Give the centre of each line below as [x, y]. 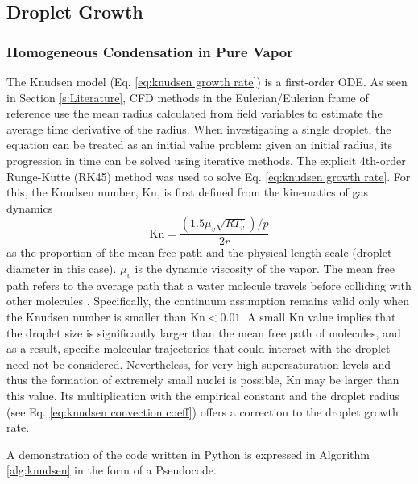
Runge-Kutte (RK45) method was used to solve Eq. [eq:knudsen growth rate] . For [209, 176]
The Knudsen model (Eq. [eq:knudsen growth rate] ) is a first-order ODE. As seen [207, 81]
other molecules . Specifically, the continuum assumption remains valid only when [208, 301]
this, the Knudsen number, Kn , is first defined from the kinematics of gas [187, 192]
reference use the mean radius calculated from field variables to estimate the [195, 113]
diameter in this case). [62, 268]
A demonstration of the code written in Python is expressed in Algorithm [188, 454]
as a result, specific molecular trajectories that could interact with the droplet [199, 348]
